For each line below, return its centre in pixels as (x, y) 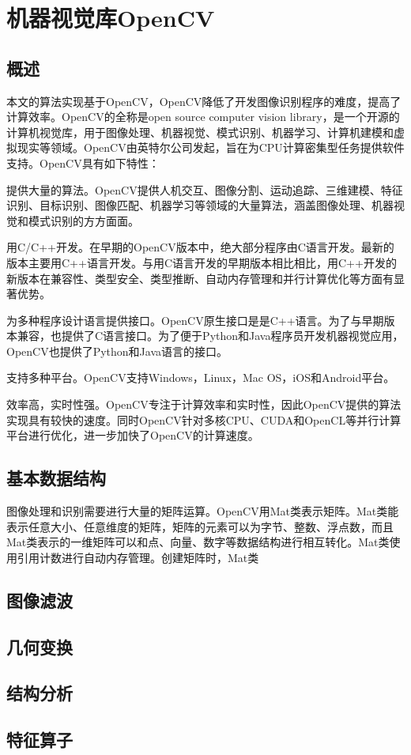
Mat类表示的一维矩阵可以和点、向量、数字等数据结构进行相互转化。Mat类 (198, 542)
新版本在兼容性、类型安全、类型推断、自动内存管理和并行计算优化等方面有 (200, 278)
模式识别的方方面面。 (83, 220)
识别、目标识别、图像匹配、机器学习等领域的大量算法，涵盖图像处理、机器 (200, 205)
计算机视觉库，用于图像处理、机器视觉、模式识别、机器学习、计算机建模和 (200, 132)
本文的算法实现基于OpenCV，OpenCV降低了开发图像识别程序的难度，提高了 (204, 101)
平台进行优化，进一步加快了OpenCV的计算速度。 (133, 435)
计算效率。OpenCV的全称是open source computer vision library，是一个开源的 (203, 117)
